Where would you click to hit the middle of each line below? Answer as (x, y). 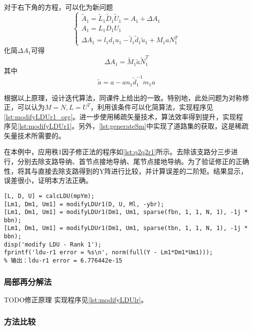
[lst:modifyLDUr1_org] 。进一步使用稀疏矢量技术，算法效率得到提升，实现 (120, 116)
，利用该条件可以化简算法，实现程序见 (152, 107)
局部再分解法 (28, 281)
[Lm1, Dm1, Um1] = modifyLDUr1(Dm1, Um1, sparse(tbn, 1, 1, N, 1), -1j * (126, 228)
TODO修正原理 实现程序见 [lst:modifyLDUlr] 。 (76, 299)
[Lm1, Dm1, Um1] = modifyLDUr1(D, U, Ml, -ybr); (84, 204)
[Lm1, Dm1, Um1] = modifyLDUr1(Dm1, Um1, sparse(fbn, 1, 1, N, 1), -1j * (126, 212)
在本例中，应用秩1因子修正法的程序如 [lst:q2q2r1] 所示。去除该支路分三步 (117, 152)
